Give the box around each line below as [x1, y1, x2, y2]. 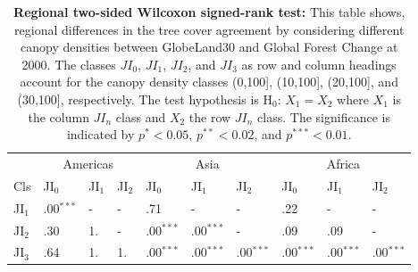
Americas [63, 154, 114, 172]
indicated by [66, 125, 135, 144]
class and [115, 107, 166, 126]
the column [28, 107, 89, 126]
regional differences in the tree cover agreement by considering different [14, 20, 405, 38]
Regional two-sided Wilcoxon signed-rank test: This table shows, [13, 3, 405, 21]
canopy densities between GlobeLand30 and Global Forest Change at [21, 37, 398, 56]
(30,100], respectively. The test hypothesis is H [17, 89, 272, 108]
